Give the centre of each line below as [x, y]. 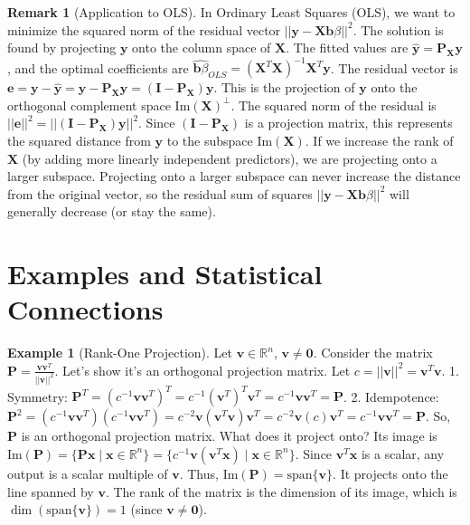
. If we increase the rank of [379, 141]
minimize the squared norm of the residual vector [144, 29]
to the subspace [210, 141]
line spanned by [51, 491]
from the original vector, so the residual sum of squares [160, 193]
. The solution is [398, 29]
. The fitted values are [347, 48]
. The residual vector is [394, 67]
